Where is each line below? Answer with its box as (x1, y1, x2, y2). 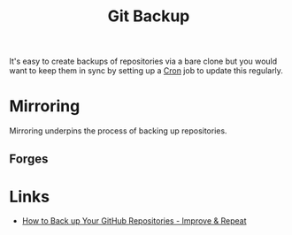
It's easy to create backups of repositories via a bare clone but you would (9, 56, 278, 67)
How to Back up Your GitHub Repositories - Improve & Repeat (21, 216, 247, 226)
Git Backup (107, 6, 190, 27)
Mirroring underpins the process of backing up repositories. (9, 125, 227, 136)
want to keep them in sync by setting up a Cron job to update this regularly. (9, 65, 283, 76)
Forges (9, 151, 49, 166)
